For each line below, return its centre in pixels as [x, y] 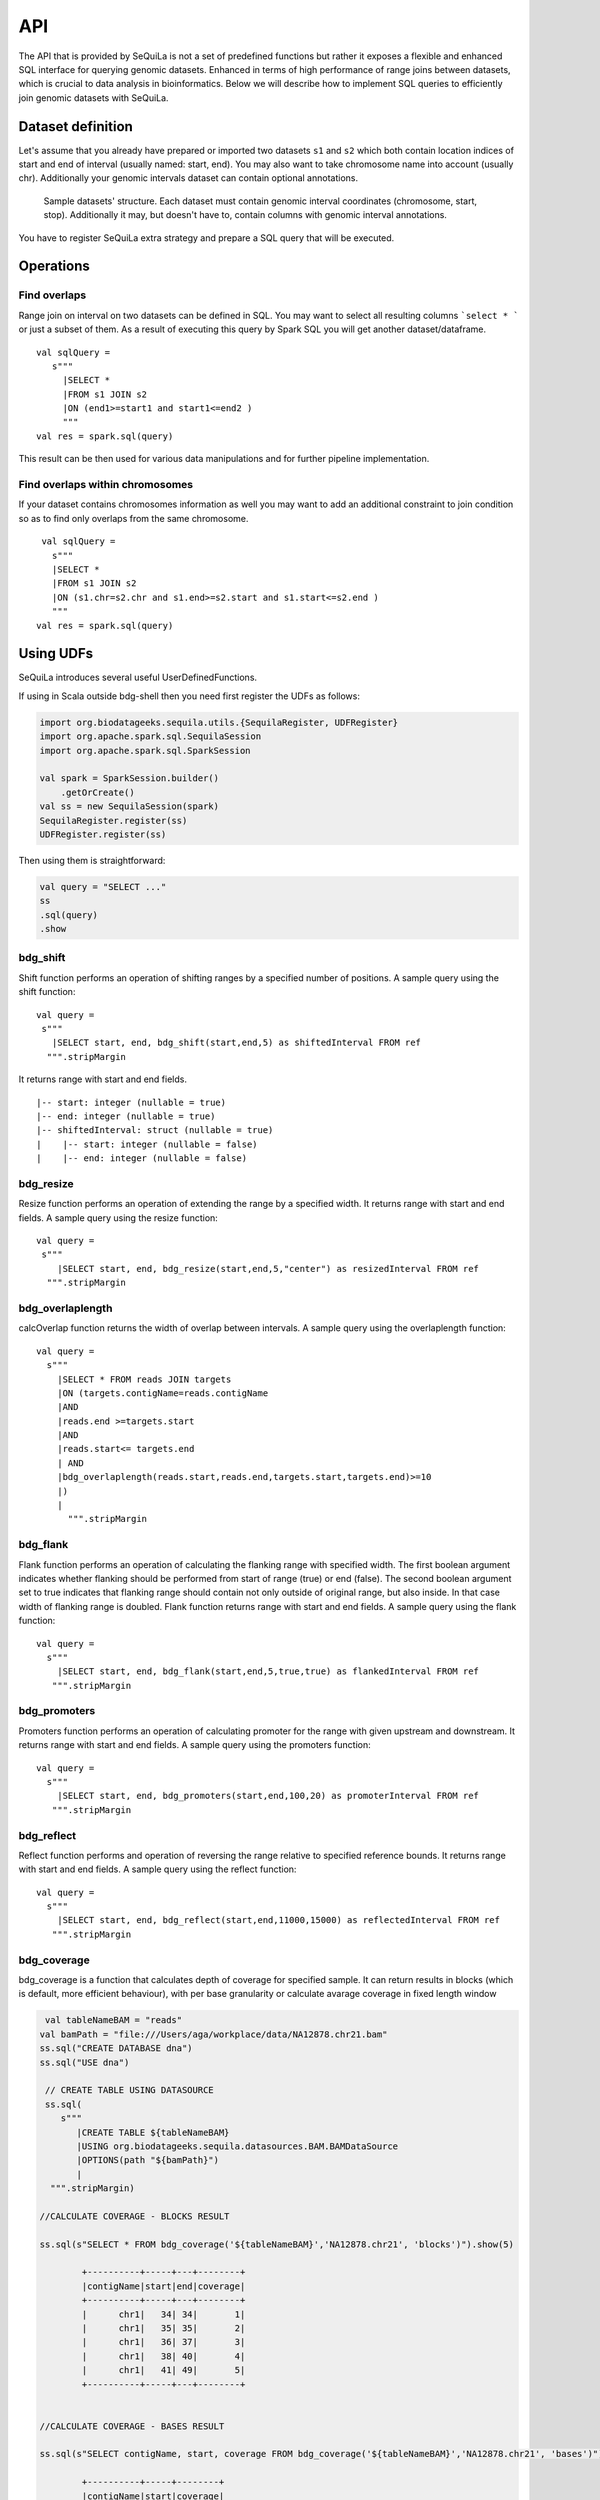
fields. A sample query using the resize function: [118, 1217]
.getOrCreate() [97, 792]
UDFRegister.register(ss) [103, 834]
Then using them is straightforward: [92, 860]
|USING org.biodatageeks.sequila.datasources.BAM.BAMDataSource [237, 2146]
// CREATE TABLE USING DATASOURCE [129, 2090]
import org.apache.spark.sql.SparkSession [145, 750]
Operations [54, 266]
